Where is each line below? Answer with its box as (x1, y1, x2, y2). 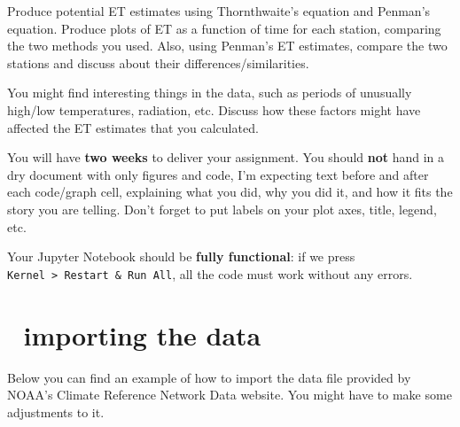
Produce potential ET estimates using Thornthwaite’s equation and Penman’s (7, 2, 431, 19)
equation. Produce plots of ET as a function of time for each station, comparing (7, 19, 441, 37)
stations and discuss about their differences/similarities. (7, 53, 309, 72)
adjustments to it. (7, 402, 105, 421)
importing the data (23, 316, 261, 353)
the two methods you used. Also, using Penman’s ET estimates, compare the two (7, 36, 448, 55)
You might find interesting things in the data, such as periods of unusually (7, 83, 412, 102)
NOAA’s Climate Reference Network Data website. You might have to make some (7, 385, 452, 404)
